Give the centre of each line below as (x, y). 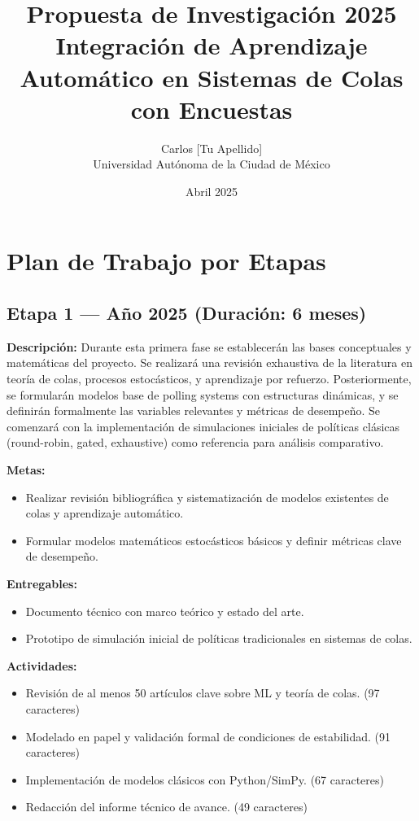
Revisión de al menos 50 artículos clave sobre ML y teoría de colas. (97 (203, 693)
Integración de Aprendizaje (212, 45)
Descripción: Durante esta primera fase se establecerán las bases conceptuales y (209, 346)
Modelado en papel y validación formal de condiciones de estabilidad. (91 (208, 736)
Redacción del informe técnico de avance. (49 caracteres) (166, 807)
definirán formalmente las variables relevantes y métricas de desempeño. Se (194, 410)
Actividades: (42, 665)
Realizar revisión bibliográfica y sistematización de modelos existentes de (207, 497)
